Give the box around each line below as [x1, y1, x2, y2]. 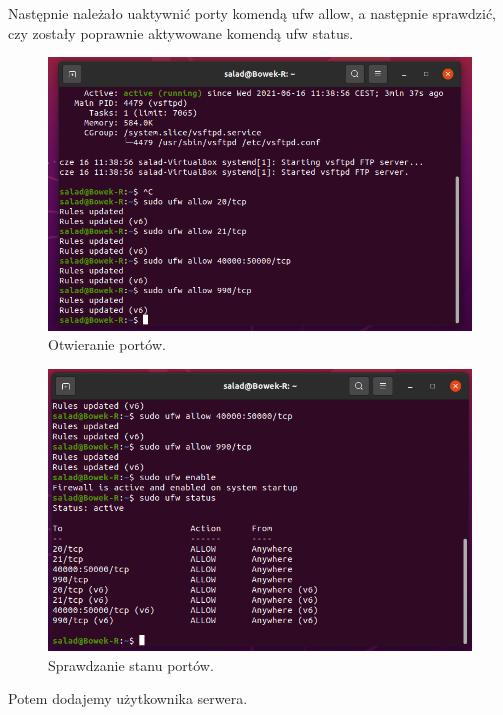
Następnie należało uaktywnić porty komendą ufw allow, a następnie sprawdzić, [8, 3, 497, 23]
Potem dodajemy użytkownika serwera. [8, 688, 248, 709]
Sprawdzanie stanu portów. [48, 654, 214, 675]
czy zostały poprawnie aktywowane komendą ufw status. [8, 22, 354, 43]
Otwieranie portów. [48, 334, 166, 355]
